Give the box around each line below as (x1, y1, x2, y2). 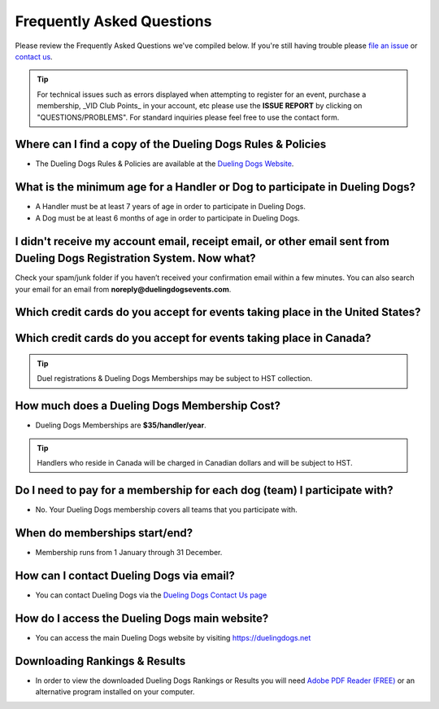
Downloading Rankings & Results (15, 654, 186, 667)
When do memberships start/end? (15, 526, 193, 540)
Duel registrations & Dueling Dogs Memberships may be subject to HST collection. (37, 374, 313, 383)
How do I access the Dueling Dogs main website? (15, 611, 269, 625)
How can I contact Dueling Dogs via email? (15, 568, 236, 582)
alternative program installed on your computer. (35, 687, 195, 697)
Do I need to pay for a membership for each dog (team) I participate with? (15, 483, 393, 497)
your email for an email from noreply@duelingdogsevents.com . (15, 284, 232, 294)
